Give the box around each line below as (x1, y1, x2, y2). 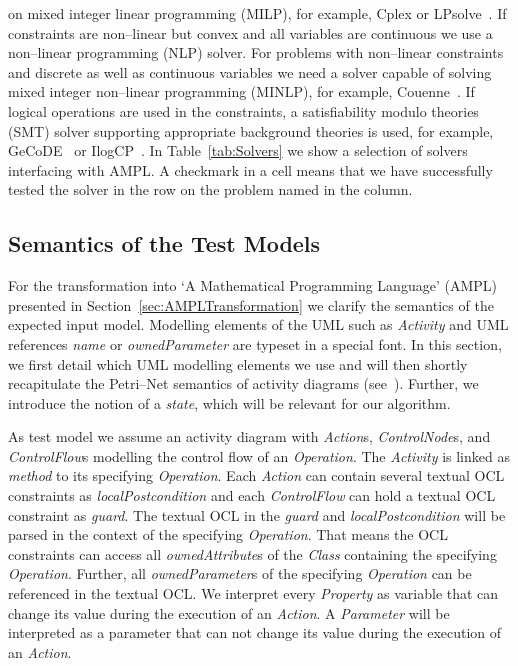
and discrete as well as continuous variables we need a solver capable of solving (8, 61, 492, 82)
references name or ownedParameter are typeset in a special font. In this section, (8, 333, 502, 354)
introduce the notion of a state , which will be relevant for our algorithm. (8, 392, 451, 413)
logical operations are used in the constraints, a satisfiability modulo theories (8, 100, 479, 121)
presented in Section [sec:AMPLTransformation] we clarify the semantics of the (8, 294, 494, 315)
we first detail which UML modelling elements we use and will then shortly (8, 353, 468, 374)
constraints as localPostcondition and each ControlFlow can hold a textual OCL (8, 485, 496, 506)
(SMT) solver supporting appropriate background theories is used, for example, (8, 120, 494, 141)
